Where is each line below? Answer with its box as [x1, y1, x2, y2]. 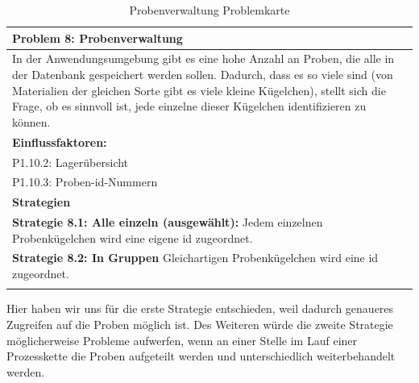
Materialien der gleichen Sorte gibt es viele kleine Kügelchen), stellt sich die [12, 81, 386, 98]
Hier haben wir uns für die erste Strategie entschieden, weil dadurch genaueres [6, 300, 394, 317]
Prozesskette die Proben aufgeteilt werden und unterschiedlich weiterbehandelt [6, 348, 396, 364]
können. [12, 113, 51, 130]
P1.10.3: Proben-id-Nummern [12, 173, 158, 190]
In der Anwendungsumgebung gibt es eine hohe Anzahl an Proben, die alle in [12, 50, 395, 67]
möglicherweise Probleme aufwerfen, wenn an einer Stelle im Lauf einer [6, 331, 358, 348]
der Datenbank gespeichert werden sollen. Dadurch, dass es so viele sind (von [12, 66, 393, 83]
